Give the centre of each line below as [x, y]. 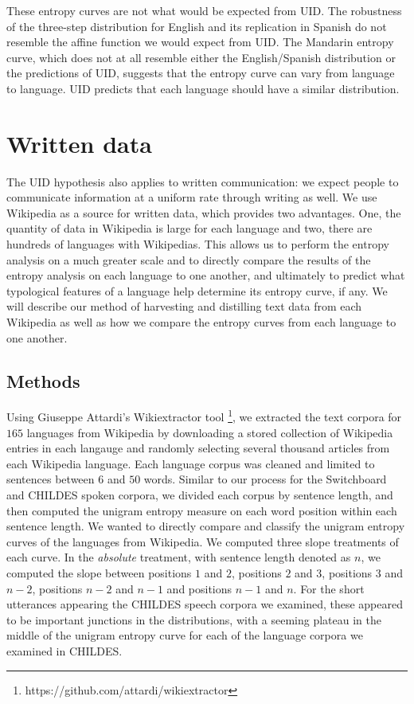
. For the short [329, 588]
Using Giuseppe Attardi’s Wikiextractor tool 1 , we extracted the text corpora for [204, 416]
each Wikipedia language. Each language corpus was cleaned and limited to [191, 463]
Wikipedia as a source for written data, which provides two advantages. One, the [204, 212]
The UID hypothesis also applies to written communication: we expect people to [203, 181]
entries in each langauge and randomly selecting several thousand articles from [198, 448]
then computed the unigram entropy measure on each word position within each [202, 510]
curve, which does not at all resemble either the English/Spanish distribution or [201, 57]
